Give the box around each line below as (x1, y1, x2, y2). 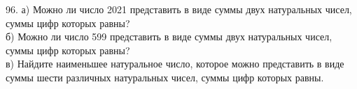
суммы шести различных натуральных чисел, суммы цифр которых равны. (6, 70, 324, 84)
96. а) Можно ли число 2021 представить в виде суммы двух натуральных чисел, (6, 2, 352, 16)
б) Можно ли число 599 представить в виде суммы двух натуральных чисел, (6, 29, 332, 44)
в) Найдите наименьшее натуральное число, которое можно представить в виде (6, 56, 344, 71)
